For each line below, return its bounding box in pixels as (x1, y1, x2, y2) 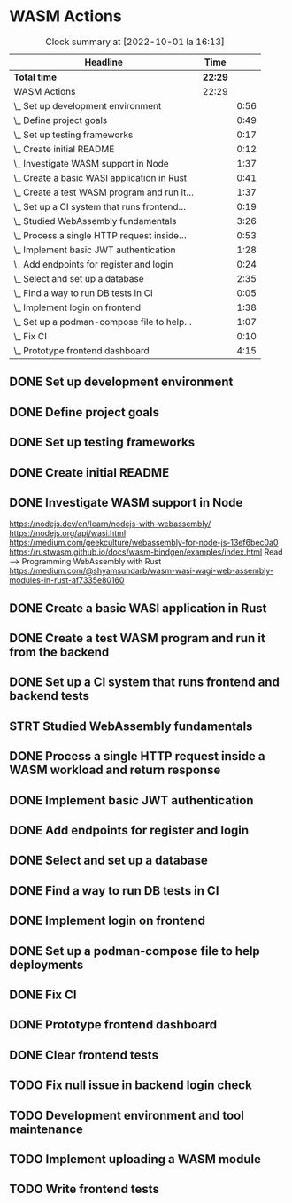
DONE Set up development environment (9, 375, 234, 390)
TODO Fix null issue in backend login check (9, 1078, 252, 1093)
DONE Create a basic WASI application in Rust (9, 601, 267, 616)
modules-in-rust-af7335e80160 (9, 575, 125, 586)
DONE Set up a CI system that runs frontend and (9, 675, 280, 690)
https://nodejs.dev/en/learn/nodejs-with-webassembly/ (9, 518, 211, 529)
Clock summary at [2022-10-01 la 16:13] (45, 35, 226, 48)
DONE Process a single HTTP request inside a (9, 749, 265, 764)
